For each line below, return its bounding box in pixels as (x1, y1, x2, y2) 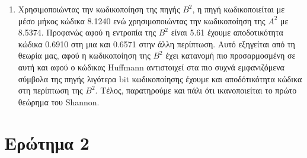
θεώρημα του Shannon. (18, 95, 100, 108)
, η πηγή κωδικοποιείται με (192, 3, 285, 15)
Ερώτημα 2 (4, 130, 89, 154)
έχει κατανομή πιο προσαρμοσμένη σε (165, 49, 296, 62)
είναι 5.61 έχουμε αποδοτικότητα (171, 26, 283, 38)
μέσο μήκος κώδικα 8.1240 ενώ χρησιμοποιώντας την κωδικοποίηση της (18, 14, 266, 27)
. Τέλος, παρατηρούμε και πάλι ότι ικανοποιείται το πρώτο (95, 84, 297, 96)
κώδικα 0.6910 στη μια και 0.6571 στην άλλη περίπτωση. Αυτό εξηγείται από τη (18, 37, 295, 50)
